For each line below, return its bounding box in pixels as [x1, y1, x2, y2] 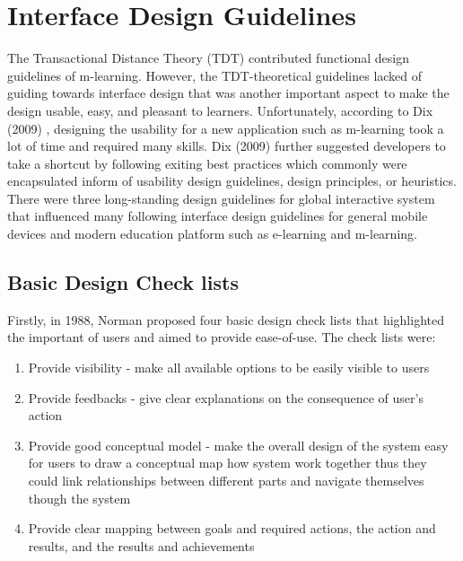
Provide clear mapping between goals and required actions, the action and [28, 519, 436, 538]
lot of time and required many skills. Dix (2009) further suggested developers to [7, 136, 446, 155]
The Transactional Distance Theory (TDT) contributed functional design [7, 48, 409, 67]
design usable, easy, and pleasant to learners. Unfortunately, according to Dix [7, 101, 433, 119]
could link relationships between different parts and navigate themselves [28, 471, 424, 490]
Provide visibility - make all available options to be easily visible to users [28, 358, 430, 377]
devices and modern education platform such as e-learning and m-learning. [7, 224, 417, 243]
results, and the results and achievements [28, 536, 255, 555]
